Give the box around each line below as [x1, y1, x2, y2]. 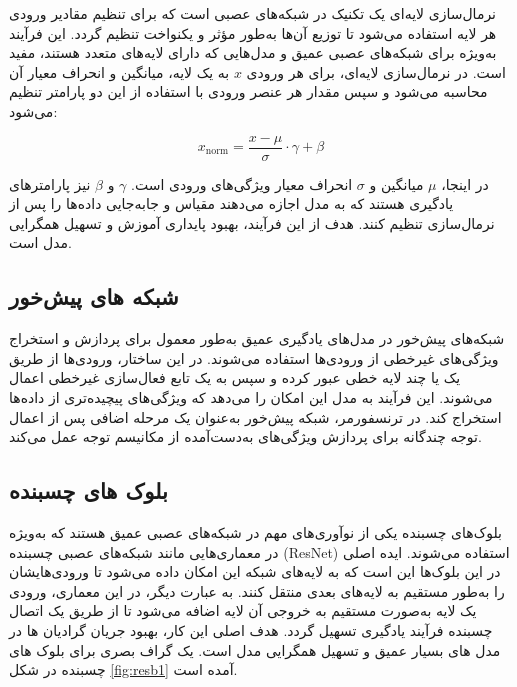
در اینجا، [441, 173, 489, 194]
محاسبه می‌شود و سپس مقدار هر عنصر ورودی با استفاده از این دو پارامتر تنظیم [9, 81, 488, 102]
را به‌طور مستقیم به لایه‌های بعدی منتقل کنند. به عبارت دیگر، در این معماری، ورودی [9, 580, 505, 601]
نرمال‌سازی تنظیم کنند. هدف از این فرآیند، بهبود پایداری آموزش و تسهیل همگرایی [9, 212, 495, 233]
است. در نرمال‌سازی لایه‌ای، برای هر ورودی [246, 61, 506, 82]
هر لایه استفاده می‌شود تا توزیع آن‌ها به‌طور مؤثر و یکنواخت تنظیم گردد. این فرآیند [9, 22, 497, 43]
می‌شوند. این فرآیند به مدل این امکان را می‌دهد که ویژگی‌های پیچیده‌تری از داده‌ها [9, 386, 493, 407]
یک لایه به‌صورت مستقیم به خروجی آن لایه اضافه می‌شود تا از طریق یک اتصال [9, 600, 477, 621]
